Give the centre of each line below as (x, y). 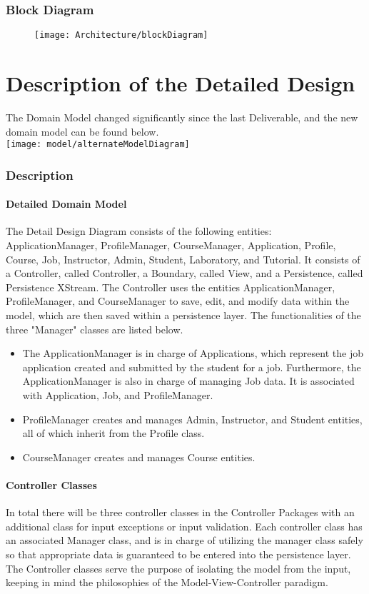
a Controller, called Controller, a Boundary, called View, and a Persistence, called (184, 273)
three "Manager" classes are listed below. (95, 329)
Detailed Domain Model (66, 204)
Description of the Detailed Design (181, 83)
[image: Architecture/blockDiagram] (121, 35)
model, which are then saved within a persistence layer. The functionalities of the (183, 315)
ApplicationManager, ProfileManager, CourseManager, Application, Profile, (171, 245)
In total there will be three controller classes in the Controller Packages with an (180, 512)
